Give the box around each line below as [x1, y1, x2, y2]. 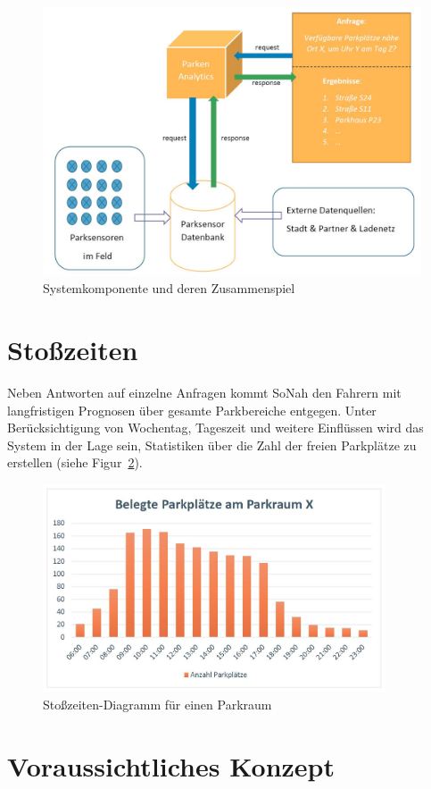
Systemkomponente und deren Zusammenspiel [43, 279, 295, 298]
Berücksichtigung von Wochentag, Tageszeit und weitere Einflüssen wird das [7, 418, 424, 437]
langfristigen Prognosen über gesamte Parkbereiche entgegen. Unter [7, 400, 377, 419]
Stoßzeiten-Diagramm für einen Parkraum [43, 695, 272, 714]
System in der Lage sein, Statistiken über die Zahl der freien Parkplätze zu [7, 435, 417, 454]
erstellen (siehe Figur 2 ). [7, 453, 143, 472]
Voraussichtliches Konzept [7, 747, 335, 784]
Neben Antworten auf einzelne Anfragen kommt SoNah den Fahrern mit [7, 382, 402, 401]
